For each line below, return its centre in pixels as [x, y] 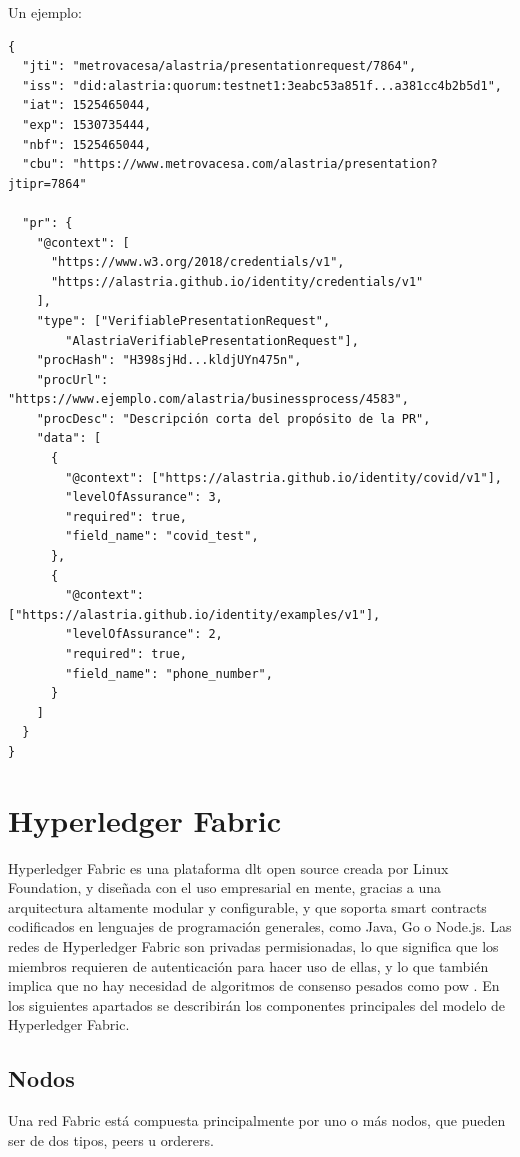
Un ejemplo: [45, 12]
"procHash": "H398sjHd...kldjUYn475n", [169, 360]
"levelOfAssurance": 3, [144, 497]
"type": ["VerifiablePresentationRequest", [183, 320]
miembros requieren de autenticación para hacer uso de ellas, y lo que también [248, 965]
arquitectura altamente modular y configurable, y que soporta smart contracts [247, 906]
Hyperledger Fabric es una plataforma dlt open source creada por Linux [228, 867]
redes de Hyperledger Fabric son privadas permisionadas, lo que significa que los [253, 946]
